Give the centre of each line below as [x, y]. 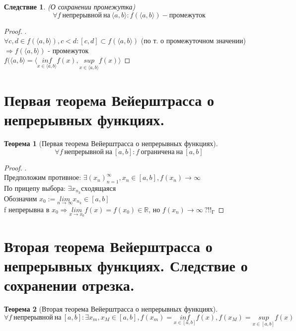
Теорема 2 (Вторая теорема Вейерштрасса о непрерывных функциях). [111, 309]
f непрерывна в [27, 209]
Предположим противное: [43, 177]
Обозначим [21, 198]
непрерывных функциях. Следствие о [126, 265]
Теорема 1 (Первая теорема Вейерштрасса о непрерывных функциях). [111, 143]
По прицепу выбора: [35, 188]
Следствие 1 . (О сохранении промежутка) [70, 6]
